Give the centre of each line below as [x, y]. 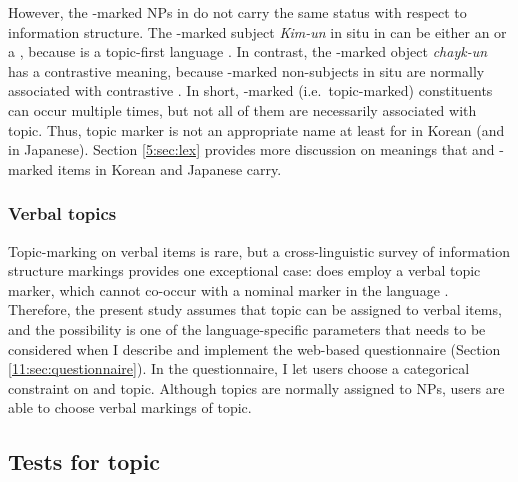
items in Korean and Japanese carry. [169, 168]
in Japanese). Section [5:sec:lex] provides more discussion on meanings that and [251, 149]
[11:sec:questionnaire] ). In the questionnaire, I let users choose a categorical [239, 368]
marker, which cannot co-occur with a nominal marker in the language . [228, 289]
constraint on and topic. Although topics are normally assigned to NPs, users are [256, 387]
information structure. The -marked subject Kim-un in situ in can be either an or [257, 31]
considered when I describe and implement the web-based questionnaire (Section [254, 348]
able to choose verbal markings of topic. [130, 407]
